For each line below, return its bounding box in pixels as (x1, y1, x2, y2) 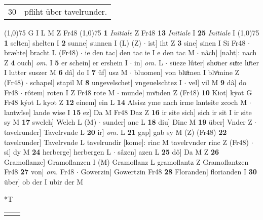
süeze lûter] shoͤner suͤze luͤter (169, 57, 259, 67)
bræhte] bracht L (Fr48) (4, 47, 79, 58)
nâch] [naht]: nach (201, 47, 257, 58)
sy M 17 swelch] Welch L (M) (4, 117, 97, 127)
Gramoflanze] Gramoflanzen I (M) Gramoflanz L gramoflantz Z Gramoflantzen (4, 156, 249, 167)
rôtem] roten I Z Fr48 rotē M (24, 87, 115, 97)
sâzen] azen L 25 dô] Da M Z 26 (118, 146, 219, 157)
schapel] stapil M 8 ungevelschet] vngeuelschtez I (30, 77, 182, 87)
